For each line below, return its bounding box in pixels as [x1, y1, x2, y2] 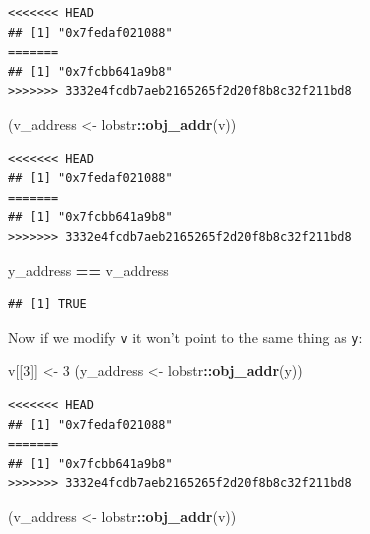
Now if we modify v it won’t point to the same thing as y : [8, 326, 363, 347]
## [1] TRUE [8, 297, 87, 312]
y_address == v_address [8, 259, 169, 280]
